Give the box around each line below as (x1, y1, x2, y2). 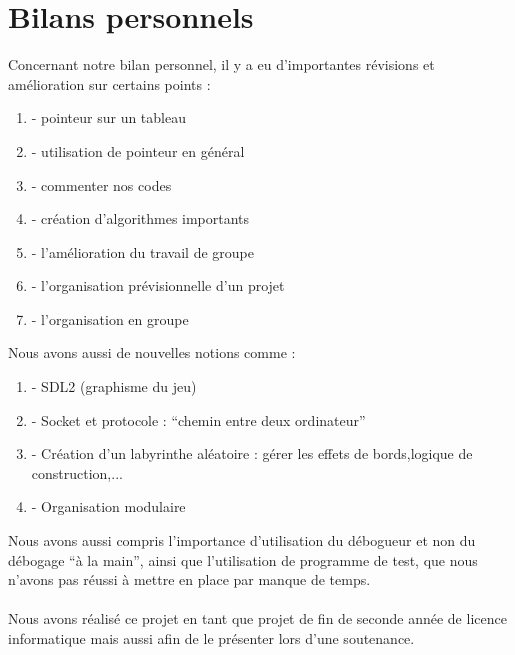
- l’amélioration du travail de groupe (31, 241, 254, 262)
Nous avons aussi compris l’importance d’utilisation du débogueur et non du (8, 530, 476, 551)
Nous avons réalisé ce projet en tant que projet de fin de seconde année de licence (8, 608, 507, 629)
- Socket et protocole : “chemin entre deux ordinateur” (31, 409, 366, 430)
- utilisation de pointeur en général (31, 140, 245, 161)
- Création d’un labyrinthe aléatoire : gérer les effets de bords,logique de (31, 443, 473, 464)
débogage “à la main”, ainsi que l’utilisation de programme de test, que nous (8, 549, 478, 570)
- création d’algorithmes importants (31, 208, 250, 229)
